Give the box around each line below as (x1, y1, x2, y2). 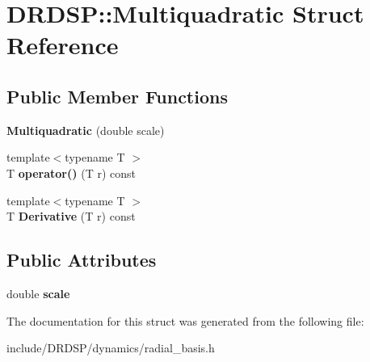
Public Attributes (6, 247, 157, 272)
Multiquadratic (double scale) (6, 121, 165, 138)
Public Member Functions (6, 83, 228, 108)
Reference (6, 28, 119, 61)
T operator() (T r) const (6, 164, 136, 181)
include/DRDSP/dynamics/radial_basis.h (6, 339, 215, 356)
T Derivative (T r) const (6, 208, 136, 225)
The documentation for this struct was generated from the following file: (6, 312, 364, 329)
